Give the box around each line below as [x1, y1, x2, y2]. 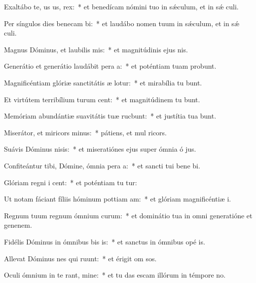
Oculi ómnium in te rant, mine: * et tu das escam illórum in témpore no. [4, 270, 226, 280]
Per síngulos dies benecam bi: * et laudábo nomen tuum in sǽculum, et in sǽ [4, 18, 239, 28]
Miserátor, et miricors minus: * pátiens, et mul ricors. [4, 127, 167, 137]
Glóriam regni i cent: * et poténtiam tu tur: [4, 177, 137, 187]
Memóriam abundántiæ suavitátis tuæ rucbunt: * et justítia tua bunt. [4, 111, 217, 121]
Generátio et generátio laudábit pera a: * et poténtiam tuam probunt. [4, 61, 217, 71]
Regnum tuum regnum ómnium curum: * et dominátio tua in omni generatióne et [4, 210, 253, 220]
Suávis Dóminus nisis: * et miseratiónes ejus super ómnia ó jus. [4, 144, 196, 154]
